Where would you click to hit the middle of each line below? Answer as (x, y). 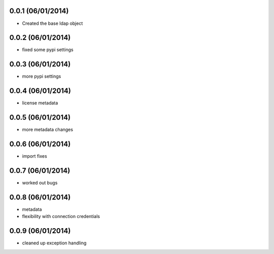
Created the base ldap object (53, 23)
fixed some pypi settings (48, 50)
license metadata (40, 103)
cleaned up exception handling (54, 243)
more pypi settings (42, 77)
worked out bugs (40, 183)
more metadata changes (48, 130)
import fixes (35, 156)
